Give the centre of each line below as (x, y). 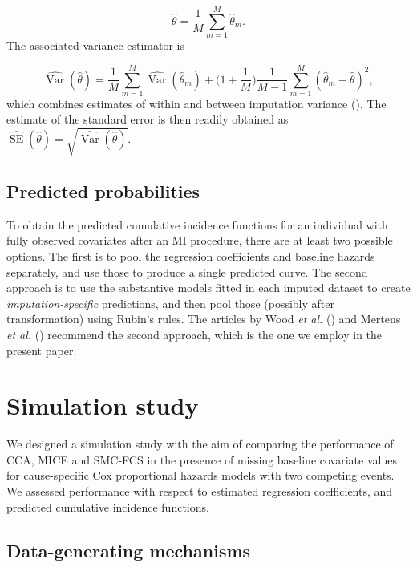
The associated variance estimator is (96, 45)
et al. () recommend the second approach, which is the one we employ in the (194, 334)
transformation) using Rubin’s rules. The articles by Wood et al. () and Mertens (204, 319)
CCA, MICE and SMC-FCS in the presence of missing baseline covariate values (202, 459)
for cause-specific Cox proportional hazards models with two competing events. (200, 475)
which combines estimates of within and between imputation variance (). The (196, 103)
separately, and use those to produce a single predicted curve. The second (187, 271)
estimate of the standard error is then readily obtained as (148, 119)
